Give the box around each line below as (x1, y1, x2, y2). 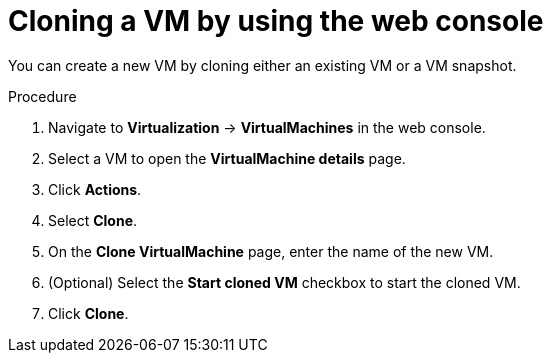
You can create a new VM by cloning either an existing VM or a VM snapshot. (8, 56, 517, 74)
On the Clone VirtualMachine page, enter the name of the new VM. (48, 242, 494, 260)
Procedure (8, 87, 77, 105)
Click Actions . (48, 180, 142, 198)
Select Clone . (48, 211, 138, 229)
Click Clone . (48, 304, 129, 322)
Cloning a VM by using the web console (8, 4, 544, 38)
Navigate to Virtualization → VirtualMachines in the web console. (48, 118, 486, 136)
